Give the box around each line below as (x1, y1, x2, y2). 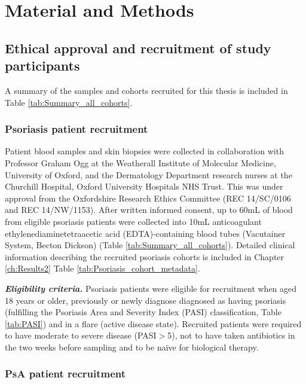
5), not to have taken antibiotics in (167, 329, 295, 342)
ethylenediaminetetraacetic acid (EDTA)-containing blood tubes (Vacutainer (5, 227, 286, 239)
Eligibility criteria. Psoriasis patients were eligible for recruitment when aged (5, 282, 297, 294)
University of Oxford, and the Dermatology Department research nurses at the (5, 168, 292, 181)
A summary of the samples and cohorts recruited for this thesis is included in (5, 84, 288, 96)
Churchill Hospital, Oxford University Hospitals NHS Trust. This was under (5, 180, 283, 193)
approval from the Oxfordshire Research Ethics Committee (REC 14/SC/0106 (5, 191, 291, 204)
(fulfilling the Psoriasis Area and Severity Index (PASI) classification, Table (5, 306, 281, 318)
